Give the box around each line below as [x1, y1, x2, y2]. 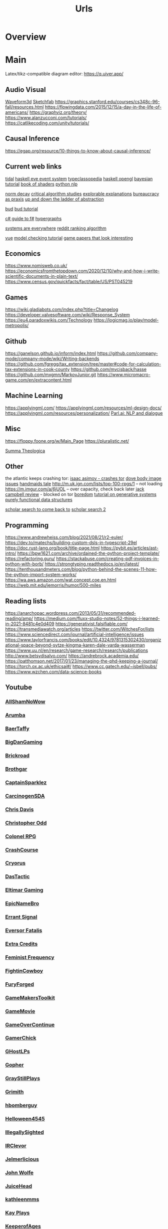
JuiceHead [5, 1182, 32, 1189]
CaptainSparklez [5, 779, 47, 786]
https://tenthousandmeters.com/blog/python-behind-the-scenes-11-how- [5, 566, 157, 572]
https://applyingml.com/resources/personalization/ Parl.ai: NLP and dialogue [5, 410, 163, 416]
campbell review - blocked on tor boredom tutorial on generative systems [5, 491, 156, 497]
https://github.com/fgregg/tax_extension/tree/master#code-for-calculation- [5, 361, 161, 367]
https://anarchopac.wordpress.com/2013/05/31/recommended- [5, 610, 136, 616]
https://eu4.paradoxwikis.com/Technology [5, 317, 92, 323]
